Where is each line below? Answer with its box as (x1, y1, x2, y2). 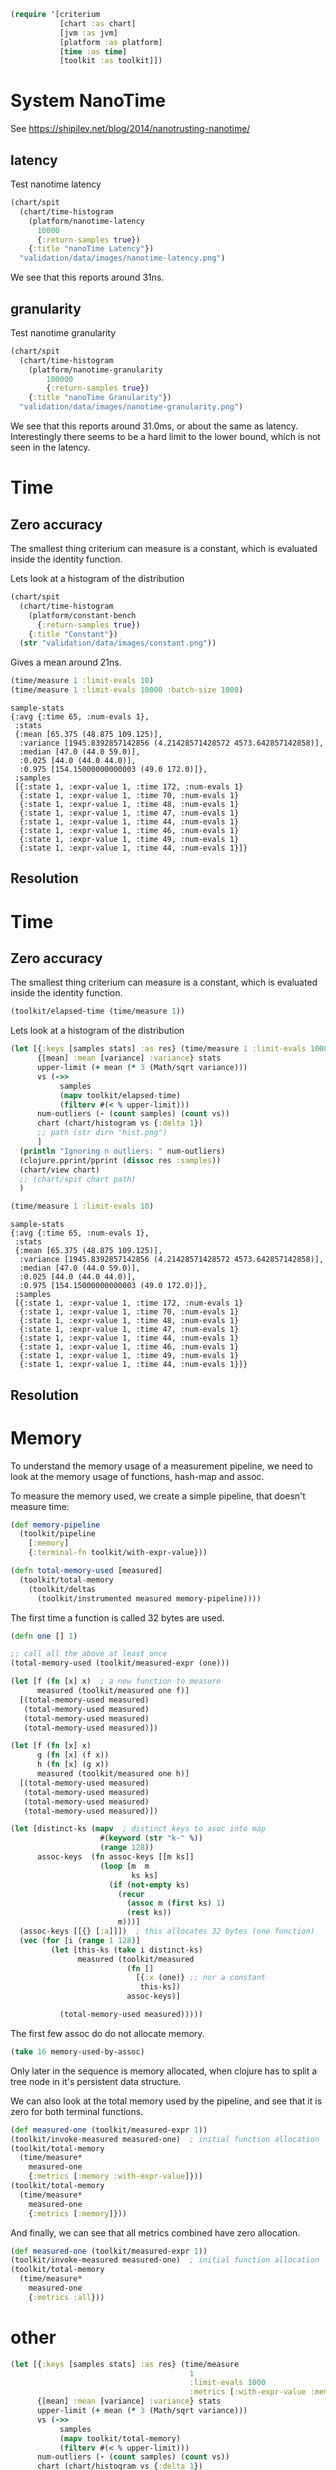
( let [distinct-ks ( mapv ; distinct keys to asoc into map (10, 1824, 267, 1834)
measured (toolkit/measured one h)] (36, 1769, 190, 1779)
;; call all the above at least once (10, 1649, 168, 1659)
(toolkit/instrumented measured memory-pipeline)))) (36, 1593, 262, 1604)
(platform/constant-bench (28, 610, 137, 620)
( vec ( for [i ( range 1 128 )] (19, 1935, 141, 1945)
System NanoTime (10, 90, 167, 112)
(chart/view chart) (19, 1165, 101, 1175)
